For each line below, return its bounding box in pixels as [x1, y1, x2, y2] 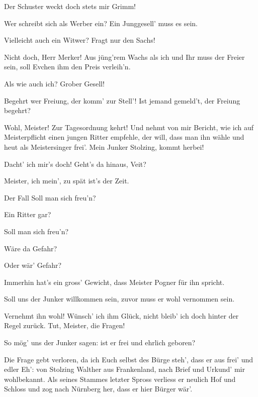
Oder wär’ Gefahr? [4, 260, 62, 270]
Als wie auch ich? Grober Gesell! [4, 78, 105, 88]
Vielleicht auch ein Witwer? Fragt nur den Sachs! [4, 35, 155, 45]
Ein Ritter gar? [4, 209, 51, 220]
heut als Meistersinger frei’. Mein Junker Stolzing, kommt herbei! [4, 141, 204, 152]
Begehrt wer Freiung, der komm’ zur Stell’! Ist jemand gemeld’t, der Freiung [4, 95, 240, 106]
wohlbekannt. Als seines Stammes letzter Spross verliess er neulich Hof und [4, 373, 236, 384]
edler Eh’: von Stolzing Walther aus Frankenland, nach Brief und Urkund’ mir [4, 364, 245, 374]
